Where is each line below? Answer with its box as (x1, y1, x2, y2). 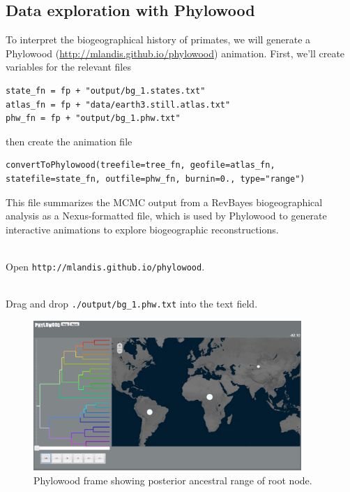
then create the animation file (6, 133, 132, 148)
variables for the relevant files (6, 59, 131, 74)
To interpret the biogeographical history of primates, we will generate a (6, 32, 311, 47)
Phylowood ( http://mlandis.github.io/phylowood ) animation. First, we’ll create (6, 45, 345, 60)
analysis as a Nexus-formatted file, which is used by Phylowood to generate (6, 208, 327, 223)
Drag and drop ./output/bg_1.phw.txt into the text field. (6, 296, 258, 311)
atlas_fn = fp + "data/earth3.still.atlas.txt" (6, 99, 231, 110)
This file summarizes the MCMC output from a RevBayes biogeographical (6, 194, 323, 209)
